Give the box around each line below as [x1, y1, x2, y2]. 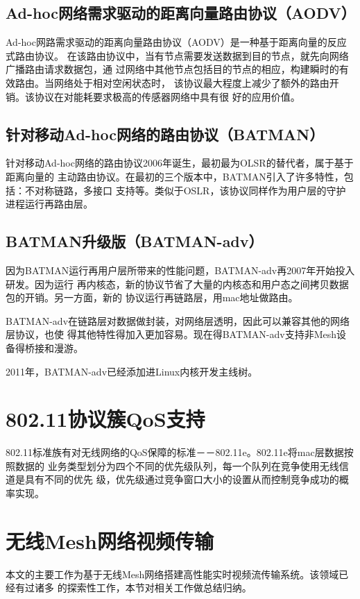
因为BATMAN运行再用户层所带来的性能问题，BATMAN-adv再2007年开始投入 [6, 262, 355, 277]
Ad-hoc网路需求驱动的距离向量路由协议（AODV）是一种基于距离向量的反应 [6, 35, 347, 49]
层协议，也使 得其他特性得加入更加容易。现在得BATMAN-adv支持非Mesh [6, 327, 337, 341]
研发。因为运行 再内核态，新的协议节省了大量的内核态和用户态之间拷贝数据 [6, 276, 349, 291]
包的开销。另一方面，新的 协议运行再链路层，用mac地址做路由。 [6, 290, 298, 305]
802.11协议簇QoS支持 [6, 405, 205, 433]
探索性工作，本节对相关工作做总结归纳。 [67, 580, 252, 595]
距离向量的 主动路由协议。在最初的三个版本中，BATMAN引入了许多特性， [6, 169, 344, 183]
